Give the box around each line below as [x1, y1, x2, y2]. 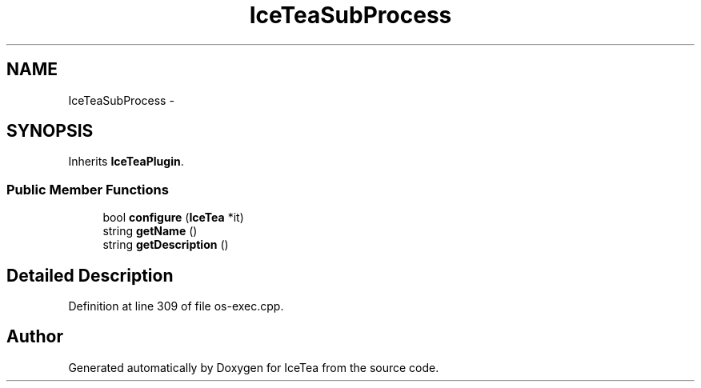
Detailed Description [6, 265, 174, 286]
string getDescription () [102, 238, 229, 252]
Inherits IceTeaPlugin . [68, 154, 184, 169]
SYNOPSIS [6, 121, 94, 142]
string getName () [102, 224, 198, 238]
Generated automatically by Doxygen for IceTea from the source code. [68, 360, 439, 374]
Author [6, 326, 63, 347]
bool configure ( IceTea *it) [102, 210, 244, 225]
